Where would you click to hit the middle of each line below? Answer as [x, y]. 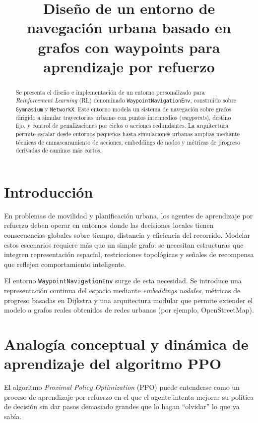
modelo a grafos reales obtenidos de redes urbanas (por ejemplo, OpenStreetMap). [129, 310]
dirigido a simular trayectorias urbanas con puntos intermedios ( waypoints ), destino [123, 117]
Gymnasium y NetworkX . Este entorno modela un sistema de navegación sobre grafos [123, 109]
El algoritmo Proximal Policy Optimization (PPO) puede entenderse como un [122, 387]
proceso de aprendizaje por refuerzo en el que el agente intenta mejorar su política [129, 397]
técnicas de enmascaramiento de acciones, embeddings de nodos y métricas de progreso [128, 142]
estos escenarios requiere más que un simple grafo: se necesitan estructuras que [124, 244]
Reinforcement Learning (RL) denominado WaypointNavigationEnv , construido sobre [126, 100]
